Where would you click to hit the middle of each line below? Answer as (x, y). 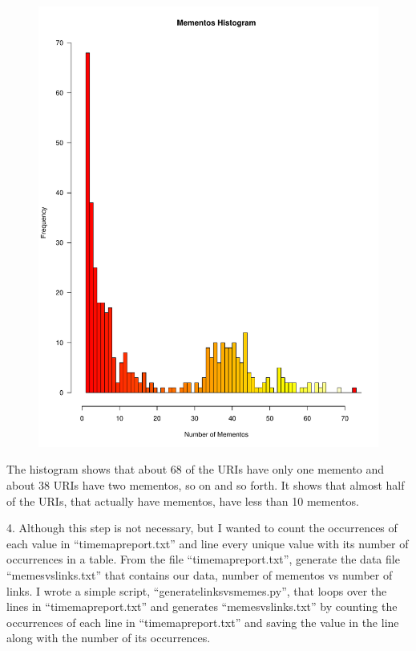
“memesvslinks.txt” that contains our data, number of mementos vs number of (200, 575)
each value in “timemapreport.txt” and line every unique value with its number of (208, 543)
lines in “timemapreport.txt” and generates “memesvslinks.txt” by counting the (202, 606)
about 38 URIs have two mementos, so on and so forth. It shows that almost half (206, 485)
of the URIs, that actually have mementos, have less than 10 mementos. (183, 500)
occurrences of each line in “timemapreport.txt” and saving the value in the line (203, 622)
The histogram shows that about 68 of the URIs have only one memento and (196, 469)
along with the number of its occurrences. (109, 638)
